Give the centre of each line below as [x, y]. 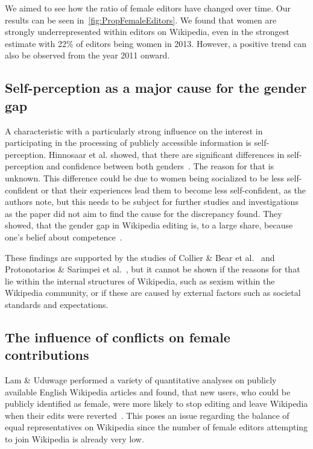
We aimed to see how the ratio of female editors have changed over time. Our [148, 8]
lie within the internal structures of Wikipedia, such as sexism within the [140, 281]
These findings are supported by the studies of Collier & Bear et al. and [140, 257]
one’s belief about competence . [64, 237]
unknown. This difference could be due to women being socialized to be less [145, 177]
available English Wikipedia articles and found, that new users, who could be [148, 391]
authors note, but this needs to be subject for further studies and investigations [152, 202]
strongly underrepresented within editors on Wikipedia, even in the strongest [147, 32]
